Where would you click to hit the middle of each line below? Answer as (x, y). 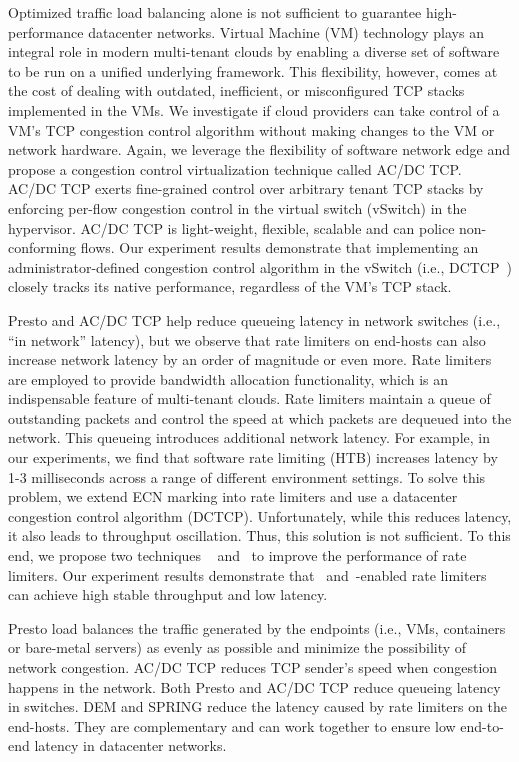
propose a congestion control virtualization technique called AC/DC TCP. (235, 168)
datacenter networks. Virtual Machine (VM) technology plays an (286, 31)
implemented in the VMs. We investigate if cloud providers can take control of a (254, 109)
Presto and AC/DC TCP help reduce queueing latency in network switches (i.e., (254, 319)
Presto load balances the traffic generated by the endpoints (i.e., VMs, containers (257, 627)
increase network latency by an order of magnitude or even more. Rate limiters (250, 359)
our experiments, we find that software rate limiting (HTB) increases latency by (253, 457)
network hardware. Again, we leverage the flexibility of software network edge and (259, 149)
